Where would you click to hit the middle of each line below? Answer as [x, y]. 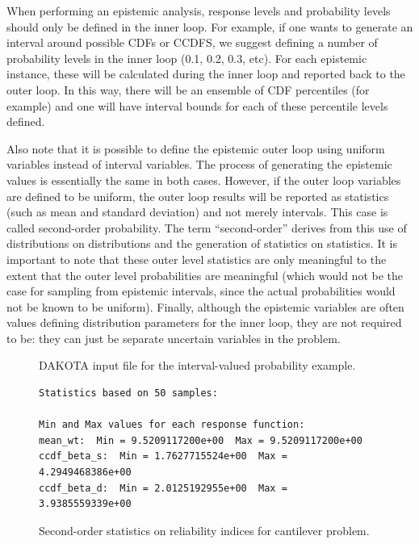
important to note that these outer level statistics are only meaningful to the [197, 259]
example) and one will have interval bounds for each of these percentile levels [197, 105]
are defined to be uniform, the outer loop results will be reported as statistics [198, 196]
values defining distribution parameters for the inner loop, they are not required [204, 322]
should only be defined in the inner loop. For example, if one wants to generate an [210, 26]
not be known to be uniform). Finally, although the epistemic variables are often [205, 306]
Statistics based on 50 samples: [128, 393]
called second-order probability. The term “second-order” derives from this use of [207, 227]
